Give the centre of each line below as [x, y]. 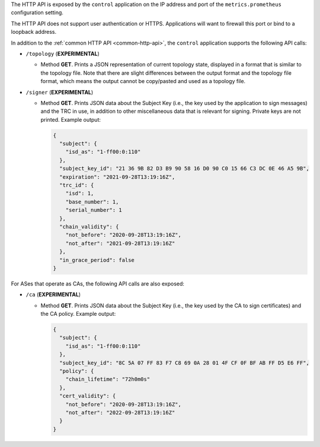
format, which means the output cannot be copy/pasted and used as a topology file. [143, 81]
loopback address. [33, 32]
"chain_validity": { [89, 226]
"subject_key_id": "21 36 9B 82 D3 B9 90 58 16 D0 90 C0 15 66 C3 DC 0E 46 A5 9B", [184, 169]
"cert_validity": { [88, 396]
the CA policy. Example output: [78, 314]
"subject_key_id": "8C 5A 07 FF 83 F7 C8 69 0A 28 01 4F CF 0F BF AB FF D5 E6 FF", [184, 363]
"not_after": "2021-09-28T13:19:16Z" [120, 243]
